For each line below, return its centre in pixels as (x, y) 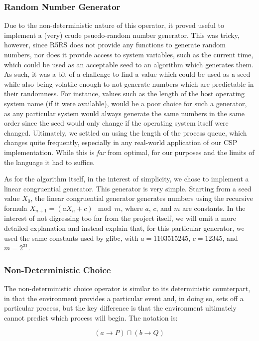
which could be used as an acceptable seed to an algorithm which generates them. (129, 64)
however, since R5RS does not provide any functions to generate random (115, 45)
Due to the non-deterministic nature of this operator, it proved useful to (114, 25)
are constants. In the (214, 208)
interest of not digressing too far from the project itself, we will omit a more (120, 218)
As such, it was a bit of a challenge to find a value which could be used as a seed (127, 74)
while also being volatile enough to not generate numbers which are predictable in (129, 84)
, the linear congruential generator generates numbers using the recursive (142, 198)
